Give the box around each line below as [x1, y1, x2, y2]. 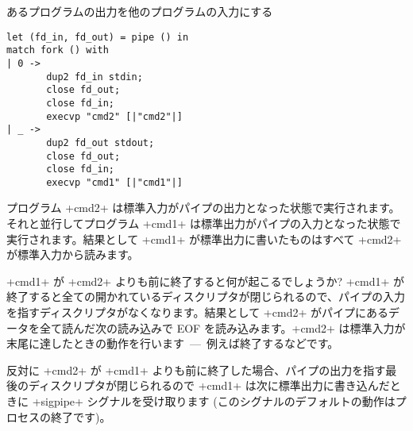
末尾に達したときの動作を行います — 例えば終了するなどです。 [6, 335, 339, 352]
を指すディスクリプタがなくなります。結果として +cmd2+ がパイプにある [6, 304, 388, 321]
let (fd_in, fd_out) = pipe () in [6, 31, 189, 43]
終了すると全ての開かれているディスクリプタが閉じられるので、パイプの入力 [6, 288, 406, 305]
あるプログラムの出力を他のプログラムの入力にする [6, 3, 273, 19]
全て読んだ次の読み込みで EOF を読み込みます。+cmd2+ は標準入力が [39, 319, 406, 336]
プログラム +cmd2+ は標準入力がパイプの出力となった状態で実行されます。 [6, 199, 400, 216]
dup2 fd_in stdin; [46, 71, 143, 83]
